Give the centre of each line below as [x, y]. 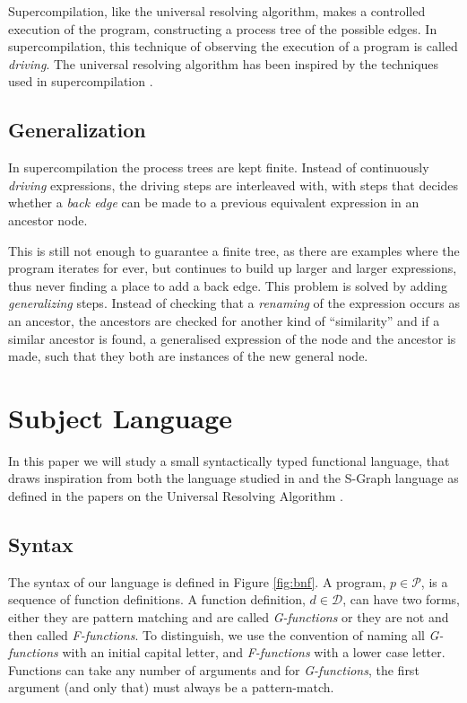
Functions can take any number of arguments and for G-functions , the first [214, 669]
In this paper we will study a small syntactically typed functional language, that [229, 460]
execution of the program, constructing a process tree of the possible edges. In [223, 28]
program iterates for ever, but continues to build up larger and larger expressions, [233, 268]
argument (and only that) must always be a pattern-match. [171, 687]
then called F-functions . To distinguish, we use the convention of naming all [216, 634]
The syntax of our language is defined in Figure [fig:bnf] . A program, [197, 581]
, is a [434, 581]
